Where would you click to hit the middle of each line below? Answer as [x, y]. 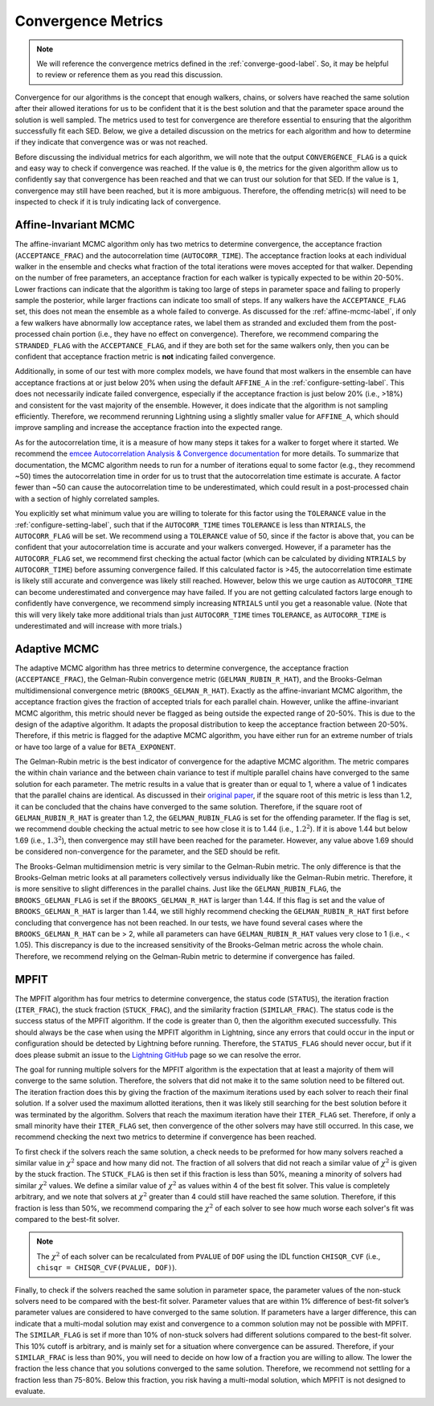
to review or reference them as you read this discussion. [129, 75]
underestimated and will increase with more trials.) [98, 626]
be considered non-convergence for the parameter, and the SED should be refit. [147, 851]
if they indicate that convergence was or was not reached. [111, 142]
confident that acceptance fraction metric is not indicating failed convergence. [145, 357]
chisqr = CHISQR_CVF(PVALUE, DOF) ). [106, 1268]
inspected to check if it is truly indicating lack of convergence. [118, 202]
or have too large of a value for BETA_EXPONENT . [96, 747]
